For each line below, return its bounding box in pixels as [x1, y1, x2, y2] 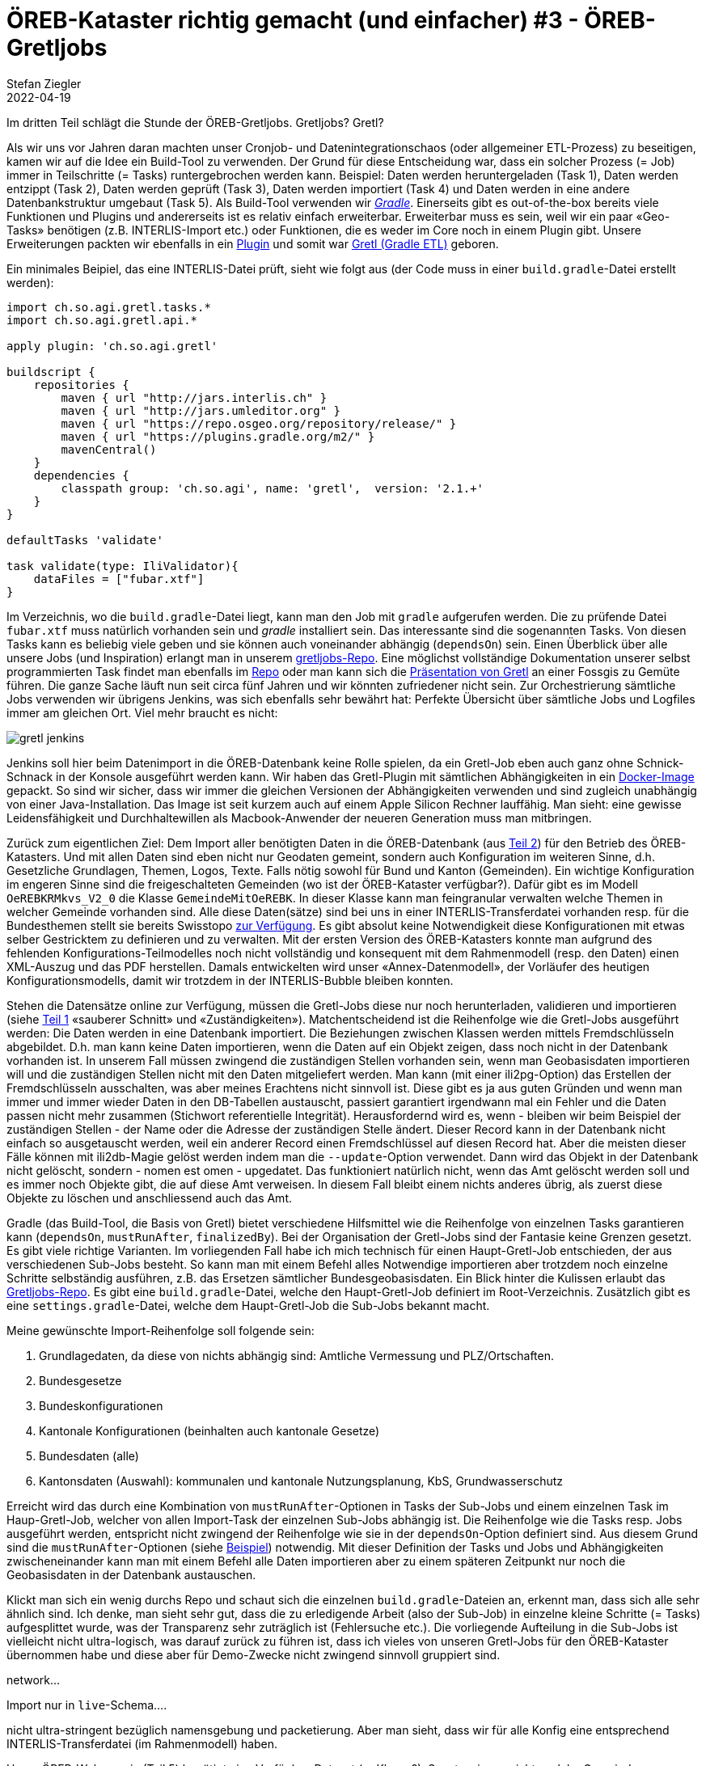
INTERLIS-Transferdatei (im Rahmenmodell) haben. [6, 1736, 278, 1751]
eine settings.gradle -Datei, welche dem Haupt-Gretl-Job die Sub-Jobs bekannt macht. [6, 1298, 490, 1312]
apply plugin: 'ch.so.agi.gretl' [6, 339, 218, 353]
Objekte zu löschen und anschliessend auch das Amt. [6, 1190, 293, 1205]
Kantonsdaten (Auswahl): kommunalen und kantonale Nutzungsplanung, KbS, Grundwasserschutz [39, 1473, 564, 1488]
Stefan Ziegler [6, 76, 82, 91]
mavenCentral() [61, 442, 157, 456]
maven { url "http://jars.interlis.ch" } [61, 391, 328, 404]
